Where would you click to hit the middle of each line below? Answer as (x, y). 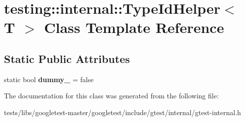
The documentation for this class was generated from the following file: (111, 96)
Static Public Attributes (67, 58)
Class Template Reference (134, 27)
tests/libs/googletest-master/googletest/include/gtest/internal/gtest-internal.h (122, 112)
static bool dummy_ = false (49, 79)
